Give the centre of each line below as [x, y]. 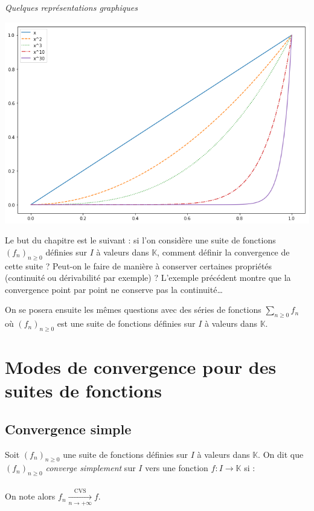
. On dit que [281, 454]
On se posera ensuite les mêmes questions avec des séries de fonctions [133, 310]
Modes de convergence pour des [141, 367]
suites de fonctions [83, 390]
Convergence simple [68, 429]
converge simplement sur [91, 468]
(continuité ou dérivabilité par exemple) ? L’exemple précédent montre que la [148, 278]
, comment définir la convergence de [223, 252]
